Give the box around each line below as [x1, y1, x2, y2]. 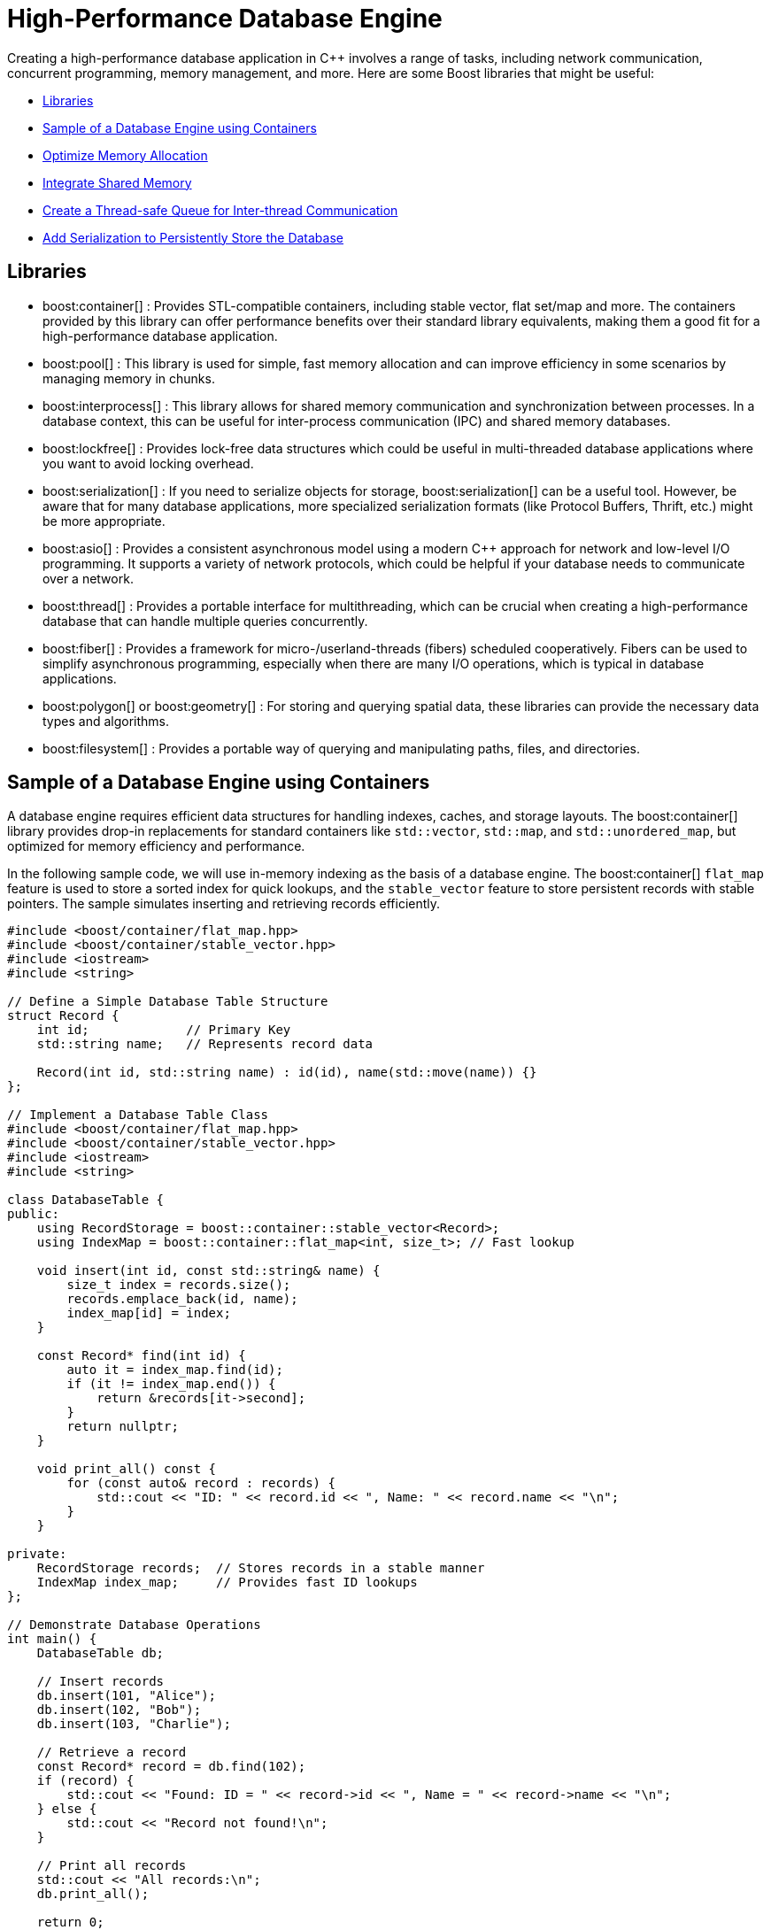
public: [7, 1207, 60, 1222]
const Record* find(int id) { [36, 1348, 246, 1363]
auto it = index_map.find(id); [66, 1363, 283, 1378]
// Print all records [36, 1858, 187, 1873]
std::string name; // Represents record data [36, 1037, 374, 1052]
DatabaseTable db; [36, 1646, 165, 1661]
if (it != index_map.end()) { [66, 1377, 276, 1392]
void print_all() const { [36, 1462, 217, 1477]
